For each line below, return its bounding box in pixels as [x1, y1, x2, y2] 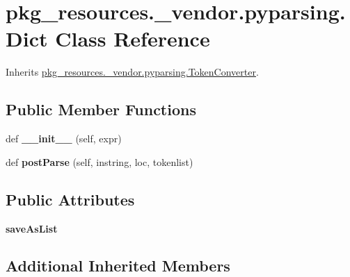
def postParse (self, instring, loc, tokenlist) [6, 154, 193, 169]
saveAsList [6, 221, 58, 235]
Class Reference [55, 24, 210, 53]
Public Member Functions [6, 99, 196, 120]
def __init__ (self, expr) [6, 131, 122, 146]
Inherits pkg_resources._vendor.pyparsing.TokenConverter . [6, 65, 259, 79]
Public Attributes [6, 188, 135, 210]
